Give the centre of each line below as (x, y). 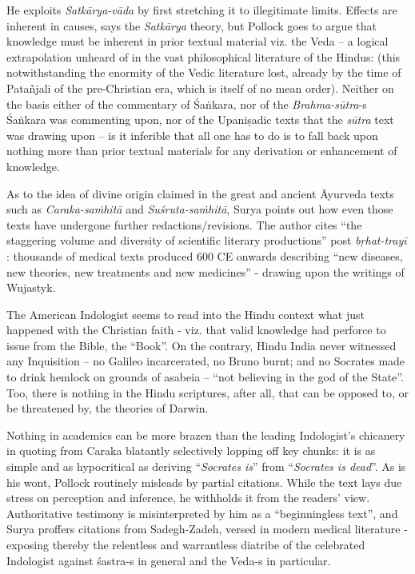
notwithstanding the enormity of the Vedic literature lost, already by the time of (204, 72)
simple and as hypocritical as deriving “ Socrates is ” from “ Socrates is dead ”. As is (206, 466)
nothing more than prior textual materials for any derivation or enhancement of (202, 151)
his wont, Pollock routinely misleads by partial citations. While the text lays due (204, 482)
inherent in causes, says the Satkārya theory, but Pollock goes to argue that (192, 25)
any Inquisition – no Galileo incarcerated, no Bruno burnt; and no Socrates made (206, 361)
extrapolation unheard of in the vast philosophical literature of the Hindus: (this (204, 56)
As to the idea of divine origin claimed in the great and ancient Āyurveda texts (200, 193)
